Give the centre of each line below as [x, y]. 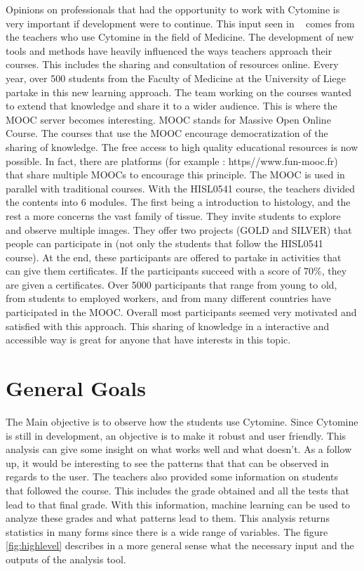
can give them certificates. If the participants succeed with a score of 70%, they [176, 271]
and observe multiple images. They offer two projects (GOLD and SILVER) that [179, 229]
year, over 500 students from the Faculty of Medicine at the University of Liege [176, 78]
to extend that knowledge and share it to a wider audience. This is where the [171, 106]
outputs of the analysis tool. [66, 559]
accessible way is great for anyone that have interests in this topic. [148, 340]
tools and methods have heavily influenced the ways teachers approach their [169, 50]
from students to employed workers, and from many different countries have [168, 298]
